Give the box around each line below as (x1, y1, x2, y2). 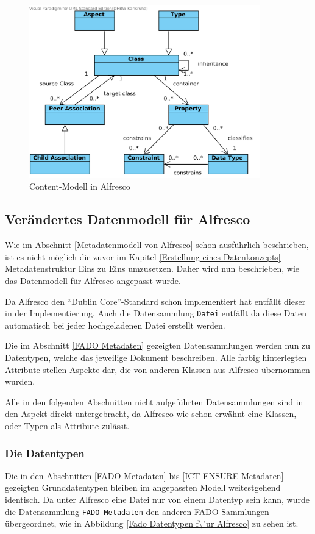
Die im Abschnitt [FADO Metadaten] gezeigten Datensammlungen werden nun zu (5, 339, 311, 352)
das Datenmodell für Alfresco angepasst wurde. (5, 274, 181, 287)
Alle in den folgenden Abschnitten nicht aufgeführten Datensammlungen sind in (5, 395, 303, 408)
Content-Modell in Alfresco (29, 180, 130, 193)
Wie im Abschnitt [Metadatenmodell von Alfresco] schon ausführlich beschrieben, (5, 238, 309, 251)
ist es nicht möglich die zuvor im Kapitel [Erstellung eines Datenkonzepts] (5, 250, 281, 263)
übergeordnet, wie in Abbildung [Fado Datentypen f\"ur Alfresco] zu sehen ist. (5, 517, 299, 530)
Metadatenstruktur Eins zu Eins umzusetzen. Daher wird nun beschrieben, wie (5, 262, 300, 275)
